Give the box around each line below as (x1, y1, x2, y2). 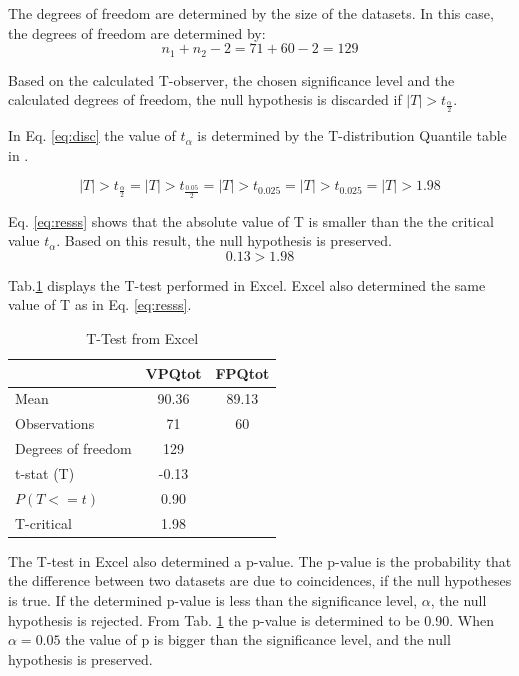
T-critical (15, 512, 72, 533)
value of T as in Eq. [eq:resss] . (8, 294, 192, 315)
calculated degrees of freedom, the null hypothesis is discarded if (8, 89, 402, 110)
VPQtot (145, 362, 202, 383)
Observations (15, 413, 95, 434)
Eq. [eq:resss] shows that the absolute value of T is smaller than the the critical (8, 210, 494, 231)
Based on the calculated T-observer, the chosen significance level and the (8, 69, 455, 90)
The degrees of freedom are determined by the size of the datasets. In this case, (8, 3, 494, 23)
